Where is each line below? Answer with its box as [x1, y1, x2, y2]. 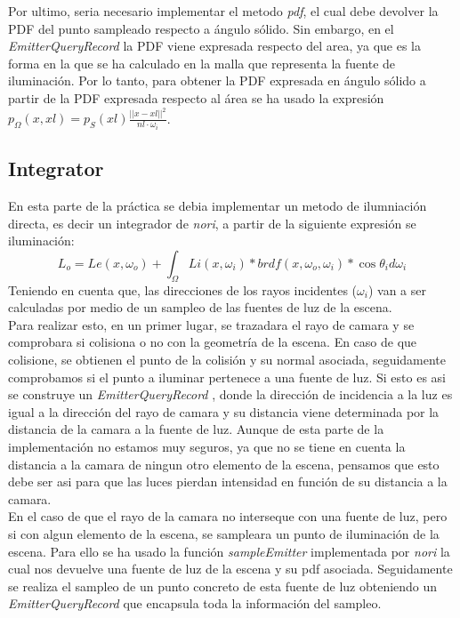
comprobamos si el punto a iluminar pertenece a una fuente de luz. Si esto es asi [8, 367, 447, 386]
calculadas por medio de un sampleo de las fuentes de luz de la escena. [8, 298, 392, 317]
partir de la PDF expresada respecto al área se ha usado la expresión [8, 88, 384, 107]
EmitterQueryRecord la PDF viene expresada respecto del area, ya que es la [8, 36, 421, 55]
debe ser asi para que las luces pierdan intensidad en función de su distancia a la [8, 472, 448, 491]
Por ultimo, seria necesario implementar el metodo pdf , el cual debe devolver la [8, 2, 439, 20]
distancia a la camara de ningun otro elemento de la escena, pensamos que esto [8, 454, 440, 473]
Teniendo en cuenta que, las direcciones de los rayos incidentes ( [8, 280, 358, 299]
